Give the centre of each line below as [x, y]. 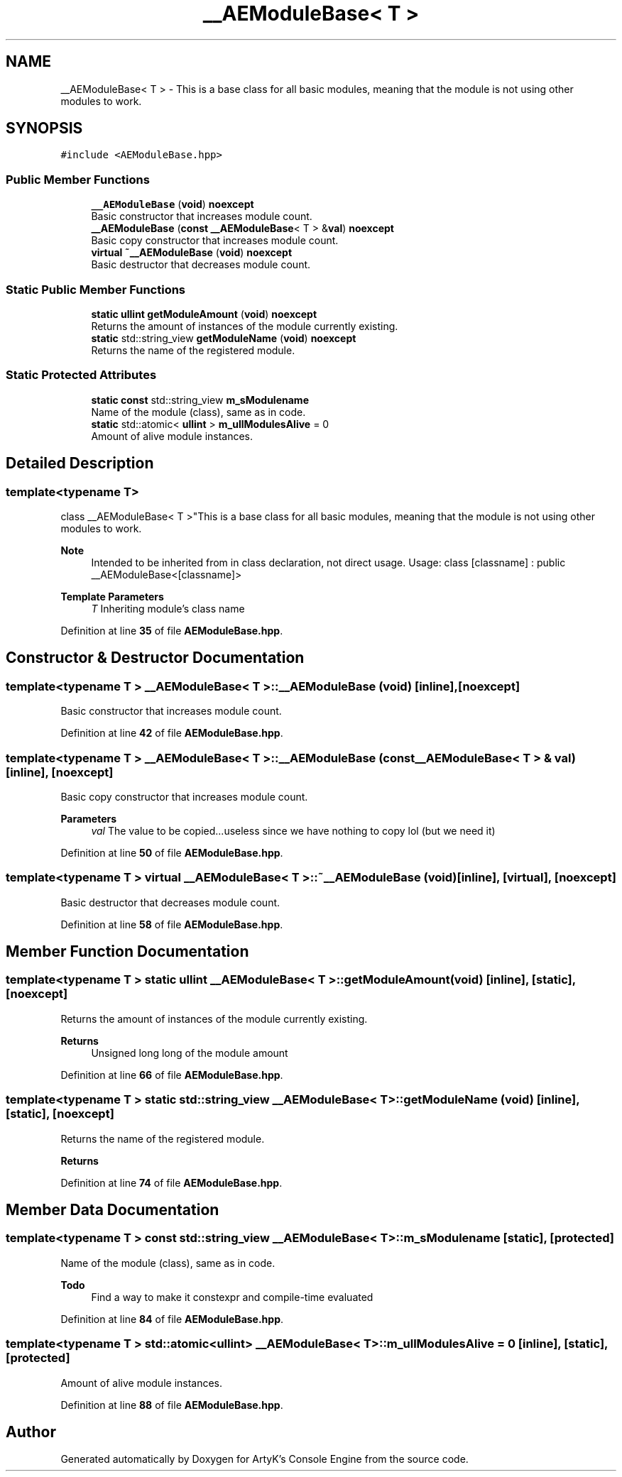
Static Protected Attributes [81, 375]
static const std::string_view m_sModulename [200, 400]
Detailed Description [80, 463]
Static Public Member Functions [96, 289]
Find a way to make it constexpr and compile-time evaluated [232, 1297]
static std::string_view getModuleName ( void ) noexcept [224, 338]
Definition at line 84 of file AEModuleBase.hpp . [172, 1319]
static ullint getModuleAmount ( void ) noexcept [204, 314]
